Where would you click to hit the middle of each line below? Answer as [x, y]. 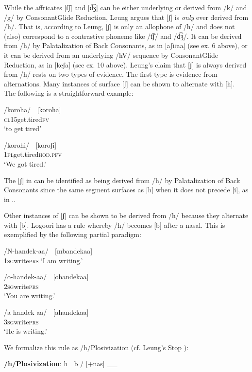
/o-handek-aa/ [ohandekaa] [46, 277]
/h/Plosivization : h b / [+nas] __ [61, 364]
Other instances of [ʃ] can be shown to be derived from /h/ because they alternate [126, 215]
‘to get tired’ [23, 128]
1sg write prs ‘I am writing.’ [43, 260]
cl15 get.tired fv [26, 119]
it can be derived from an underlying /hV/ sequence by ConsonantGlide [111, 55]
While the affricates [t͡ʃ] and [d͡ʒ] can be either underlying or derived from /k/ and [126, 7]
